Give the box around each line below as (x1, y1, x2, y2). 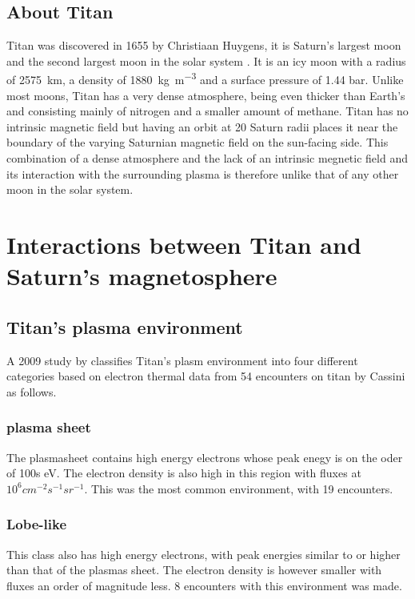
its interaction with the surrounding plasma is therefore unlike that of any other (6, 165, 399, 182)
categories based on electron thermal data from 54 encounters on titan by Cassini (6, 368, 405, 384)
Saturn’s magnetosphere (6, 259, 277, 292)
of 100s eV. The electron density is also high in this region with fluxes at (6, 464, 361, 481)
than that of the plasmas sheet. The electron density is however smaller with (6, 561, 382, 578)
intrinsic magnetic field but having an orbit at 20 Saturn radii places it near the (6, 118, 398, 135)
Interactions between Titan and (6, 227, 361, 260)
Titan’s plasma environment (6, 314, 243, 339)
